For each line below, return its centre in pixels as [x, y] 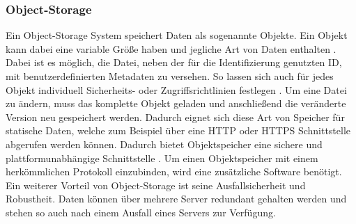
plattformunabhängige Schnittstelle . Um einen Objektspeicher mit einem [162, 158]
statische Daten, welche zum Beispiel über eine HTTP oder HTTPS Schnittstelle [178, 130]
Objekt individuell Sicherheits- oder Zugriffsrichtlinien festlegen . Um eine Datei [176, 89]
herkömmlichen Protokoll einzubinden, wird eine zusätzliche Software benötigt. [174, 171]
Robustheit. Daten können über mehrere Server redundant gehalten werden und [176, 199]
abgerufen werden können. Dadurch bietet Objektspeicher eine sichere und [164, 144]
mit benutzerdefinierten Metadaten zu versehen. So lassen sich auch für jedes [170, 76]
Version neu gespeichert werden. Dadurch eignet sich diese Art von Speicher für [175, 117]
